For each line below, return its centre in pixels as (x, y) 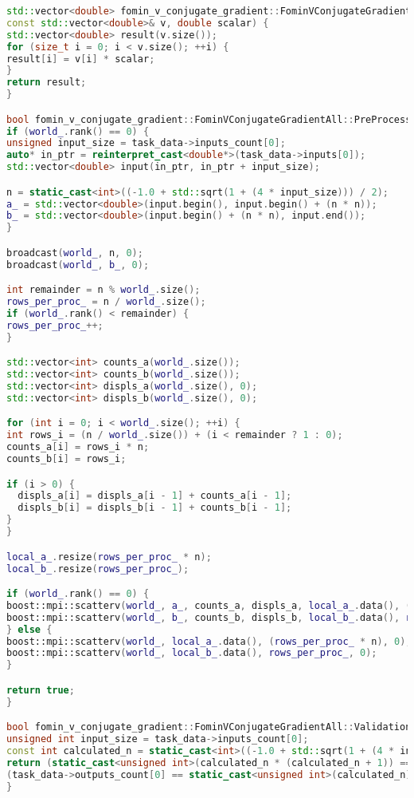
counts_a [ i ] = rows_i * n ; (78, 447)
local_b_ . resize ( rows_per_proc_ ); (98, 569)
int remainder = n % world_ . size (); (103, 290)
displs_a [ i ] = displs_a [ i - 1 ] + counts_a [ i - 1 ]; (155, 496)
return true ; (41, 690)
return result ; (47, 83)
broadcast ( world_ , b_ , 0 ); (78, 265)
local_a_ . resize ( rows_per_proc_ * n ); (109, 557)
